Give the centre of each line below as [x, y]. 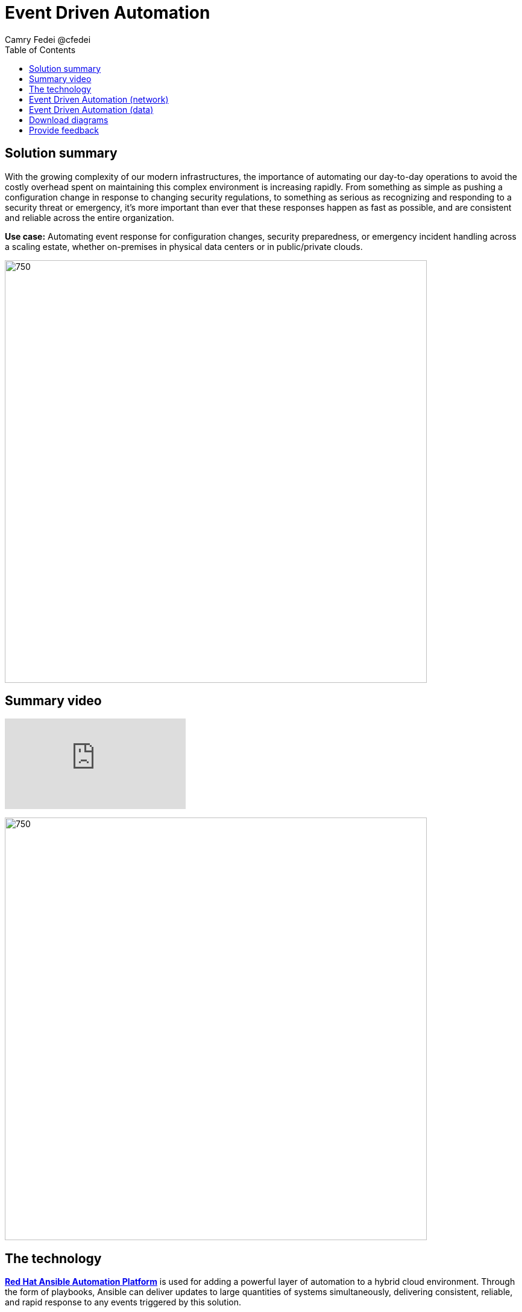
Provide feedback [64, 130]
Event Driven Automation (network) [99, 99]
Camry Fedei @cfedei [48, 39]
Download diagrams [69, 120]
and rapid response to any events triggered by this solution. [123, 1302]
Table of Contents [40, 50]
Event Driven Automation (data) [91, 109]
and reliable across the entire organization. [90, 217]
